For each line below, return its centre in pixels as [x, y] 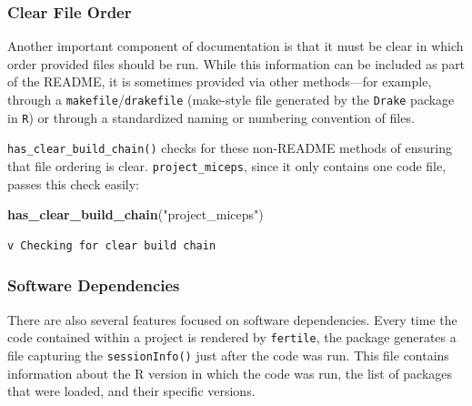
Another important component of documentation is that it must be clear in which [236, 46]
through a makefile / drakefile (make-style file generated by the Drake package [231, 99]
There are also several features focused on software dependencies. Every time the [232, 319]
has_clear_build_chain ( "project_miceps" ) [136, 214]
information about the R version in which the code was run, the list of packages [230, 373]
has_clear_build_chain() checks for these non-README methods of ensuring [230, 148]
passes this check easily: [74, 183]
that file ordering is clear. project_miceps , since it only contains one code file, [227, 165]
